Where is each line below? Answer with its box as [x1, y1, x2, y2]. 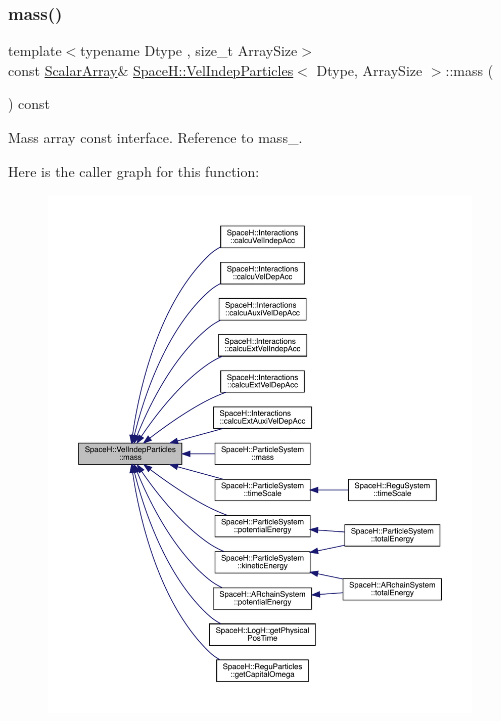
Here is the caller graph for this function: [8, 160, 260, 181]
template [8, 40, 62, 61]
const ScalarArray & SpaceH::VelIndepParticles [8, 59, 294, 80]
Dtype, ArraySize [316, 59, 423, 80]
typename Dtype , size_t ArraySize [80, 40, 298, 61]
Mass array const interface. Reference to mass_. [8, 127, 303, 147]
